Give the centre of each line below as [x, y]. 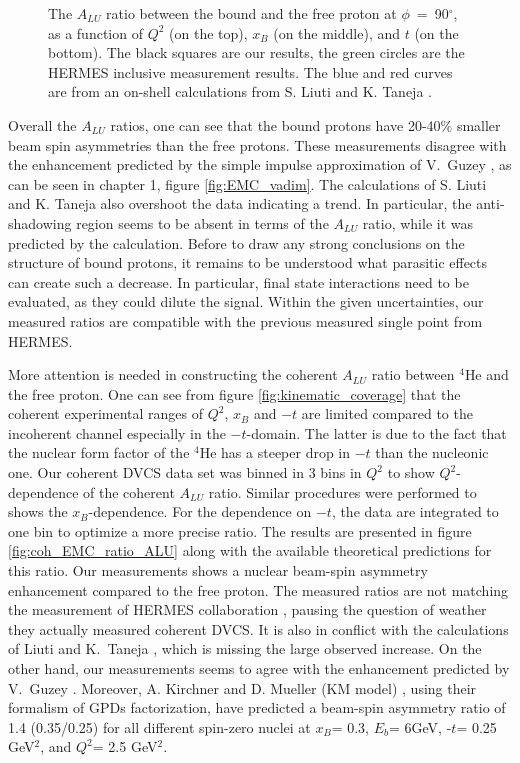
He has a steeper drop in [275, 452]
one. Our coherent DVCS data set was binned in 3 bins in [185, 472]
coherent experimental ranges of [106, 413]
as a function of [95, 32]
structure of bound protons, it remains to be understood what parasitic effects [248, 262]
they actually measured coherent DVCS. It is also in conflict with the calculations [258, 628]
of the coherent [129, 491]
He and [486, 374]
